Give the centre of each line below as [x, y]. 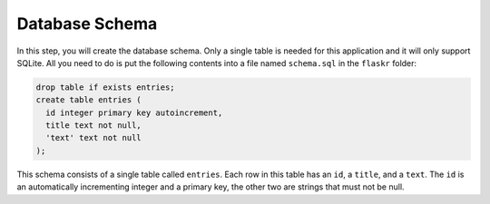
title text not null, [94, 126]
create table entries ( [89, 100]
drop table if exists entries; [106, 87]
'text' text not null [94, 138]
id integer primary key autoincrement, [134, 112]
